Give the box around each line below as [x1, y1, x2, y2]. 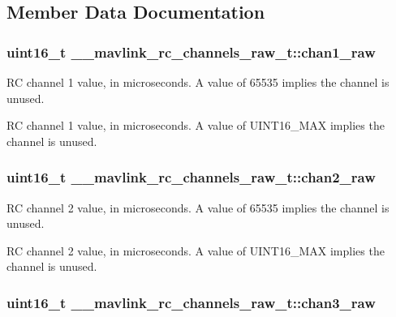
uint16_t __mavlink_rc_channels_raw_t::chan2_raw [6, 167, 376, 187]
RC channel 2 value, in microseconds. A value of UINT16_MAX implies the [6, 242, 385, 259]
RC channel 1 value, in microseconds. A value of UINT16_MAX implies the [6, 117, 385, 134]
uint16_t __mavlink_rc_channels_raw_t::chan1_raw [6, 41, 376, 62]
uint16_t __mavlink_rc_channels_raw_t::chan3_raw [6, 292, 376, 312]
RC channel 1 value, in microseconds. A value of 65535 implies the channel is [6, 74, 390, 90]
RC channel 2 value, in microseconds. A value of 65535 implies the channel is [6, 199, 390, 216]
